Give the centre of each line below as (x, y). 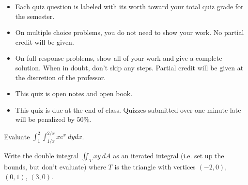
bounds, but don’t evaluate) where (55, 167)
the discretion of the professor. (61, 77)
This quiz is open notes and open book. (74, 93)
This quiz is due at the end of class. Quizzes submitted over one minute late (128, 109)
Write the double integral (41, 156)
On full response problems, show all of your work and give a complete (119, 58)
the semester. (35, 16)
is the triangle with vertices (155, 167)
